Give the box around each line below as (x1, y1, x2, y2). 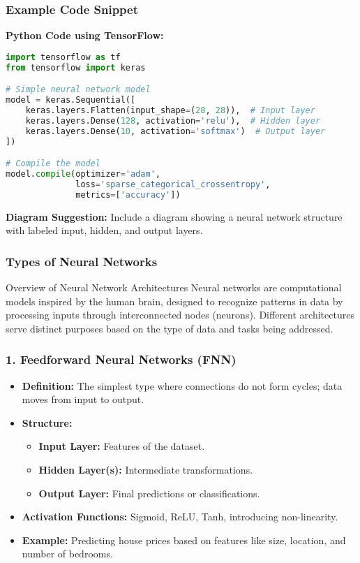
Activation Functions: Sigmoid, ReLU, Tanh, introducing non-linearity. (22, 509, 338, 524)
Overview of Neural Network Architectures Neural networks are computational (6, 280, 342, 295)
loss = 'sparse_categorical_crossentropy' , (75, 179, 271, 189)
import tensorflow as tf (6, 52, 121, 62)
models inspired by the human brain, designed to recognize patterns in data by (6, 293, 343, 308)
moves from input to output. (22, 392, 144, 407)
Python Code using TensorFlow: (6, 28, 164, 43)
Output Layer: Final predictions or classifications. (38, 485, 260, 500)
